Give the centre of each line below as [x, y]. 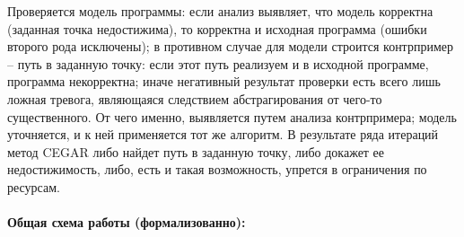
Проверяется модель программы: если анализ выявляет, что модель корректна [220, 11]
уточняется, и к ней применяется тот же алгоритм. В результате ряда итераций [223, 134]
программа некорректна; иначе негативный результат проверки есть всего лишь [224, 81]
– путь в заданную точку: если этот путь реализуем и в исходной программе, [218, 63]
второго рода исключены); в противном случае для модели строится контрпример [230, 46]
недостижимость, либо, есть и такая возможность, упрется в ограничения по [217, 169]
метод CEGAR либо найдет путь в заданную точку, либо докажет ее [196, 151]
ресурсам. [34, 186]
